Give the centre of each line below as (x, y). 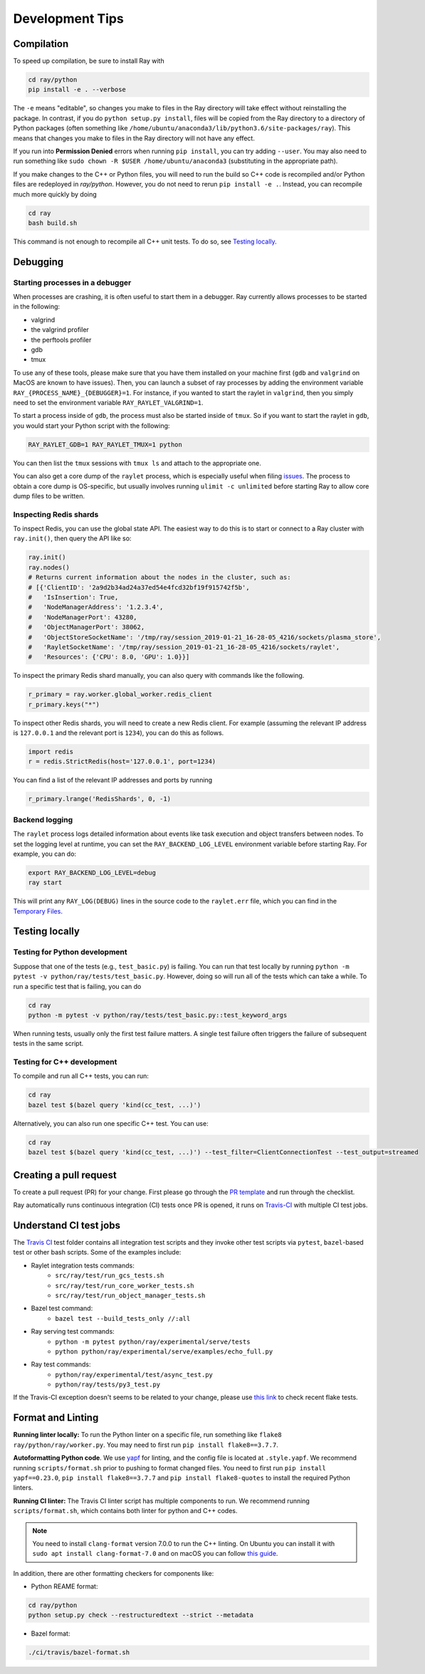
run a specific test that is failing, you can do (77, 986)
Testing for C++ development (65, 1062)
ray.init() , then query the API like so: (72, 538)
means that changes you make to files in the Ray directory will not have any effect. (134, 138)
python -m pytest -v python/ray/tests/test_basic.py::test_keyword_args (158, 1015)
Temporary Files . (38, 911)
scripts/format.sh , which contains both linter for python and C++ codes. (125, 1511)
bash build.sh (53, 223)
